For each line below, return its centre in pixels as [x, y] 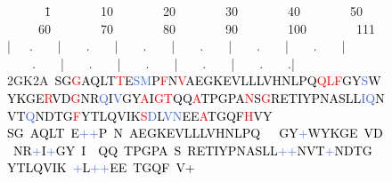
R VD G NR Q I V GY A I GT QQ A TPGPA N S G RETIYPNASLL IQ [210, 97]
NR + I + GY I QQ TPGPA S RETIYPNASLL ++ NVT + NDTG [193, 150]
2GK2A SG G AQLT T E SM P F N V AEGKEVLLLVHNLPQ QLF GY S [188, 80]
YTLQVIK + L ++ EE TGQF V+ [101, 167]
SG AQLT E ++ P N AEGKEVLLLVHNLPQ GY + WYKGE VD [195, 133]
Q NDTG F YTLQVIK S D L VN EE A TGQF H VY [149, 115]
